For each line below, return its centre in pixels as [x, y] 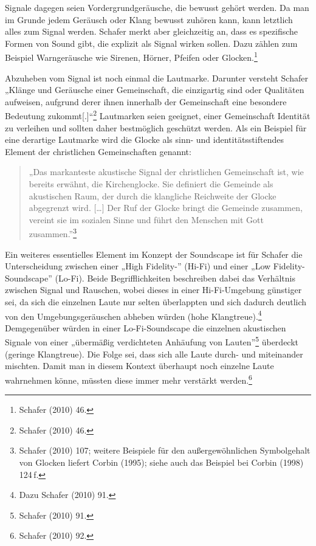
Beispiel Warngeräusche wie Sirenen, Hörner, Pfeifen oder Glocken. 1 [131, 57]
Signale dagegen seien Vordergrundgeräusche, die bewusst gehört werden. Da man [157, 7]
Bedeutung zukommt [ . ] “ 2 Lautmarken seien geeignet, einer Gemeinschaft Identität [158, 115]
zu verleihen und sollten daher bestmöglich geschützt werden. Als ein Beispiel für [156, 127]
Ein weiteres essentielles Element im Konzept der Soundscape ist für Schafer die [154, 254]
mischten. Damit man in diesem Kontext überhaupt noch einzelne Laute [139, 366]
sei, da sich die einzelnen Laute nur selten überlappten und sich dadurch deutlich [156, 302]
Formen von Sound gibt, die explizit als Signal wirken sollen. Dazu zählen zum [151, 43]
